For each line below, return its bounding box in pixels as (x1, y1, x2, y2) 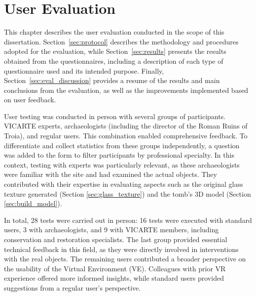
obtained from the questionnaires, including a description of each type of (4, 55, 223, 66)
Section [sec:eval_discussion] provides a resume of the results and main (4, 75, 220, 85)
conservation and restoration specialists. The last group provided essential (4, 234, 227, 244)
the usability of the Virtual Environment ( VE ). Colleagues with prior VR (4, 263, 226, 273)
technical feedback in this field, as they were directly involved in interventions (4, 244, 239, 254)
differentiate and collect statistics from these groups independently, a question (4, 140, 240, 150)
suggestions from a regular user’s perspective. (4, 282, 141, 293)
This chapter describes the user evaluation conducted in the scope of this (4, 27, 224, 37)
